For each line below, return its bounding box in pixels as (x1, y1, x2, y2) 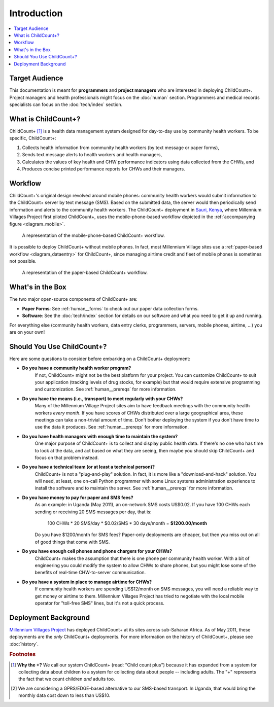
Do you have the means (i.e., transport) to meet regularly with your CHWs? (22, 396, 183, 402)
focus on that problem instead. (35, 454, 99, 461)
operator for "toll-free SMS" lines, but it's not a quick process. (35, 600, 165, 606)
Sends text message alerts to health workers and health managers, (22, 152, 162, 158)
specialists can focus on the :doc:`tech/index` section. (9, 101, 123, 108)
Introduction (9, 8, 63, 19)
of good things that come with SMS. (35, 539, 110, 545)
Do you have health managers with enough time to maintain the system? (22, 433, 178, 439)
